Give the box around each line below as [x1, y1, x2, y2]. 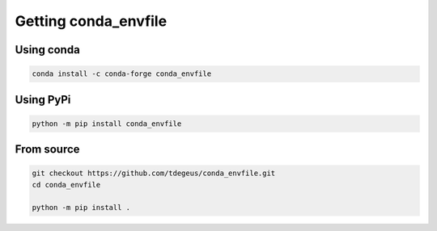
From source [15, 142, 80, 157]
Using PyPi [15, 93, 71, 107]
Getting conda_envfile [15, 12, 168, 30]
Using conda [15, 43, 80, 57]
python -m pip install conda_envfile [32, 119, 182, 128]
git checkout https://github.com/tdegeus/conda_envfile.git [32, 169, 276, 178]
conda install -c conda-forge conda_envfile [32, 69, 212, 78]
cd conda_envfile [32, 180, 101, 189]
